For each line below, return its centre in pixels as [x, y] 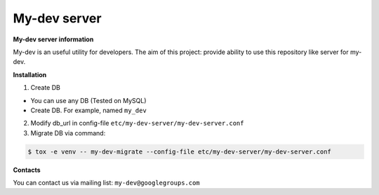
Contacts [27, 170]
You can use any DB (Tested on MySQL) [88, 100]
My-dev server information [53, 39]
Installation [30, 74]
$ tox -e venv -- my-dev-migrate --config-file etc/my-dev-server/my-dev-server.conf [179, 152]
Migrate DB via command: [68, 133]
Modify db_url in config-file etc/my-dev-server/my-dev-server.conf [137, 123]
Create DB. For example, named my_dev [88, 110]
